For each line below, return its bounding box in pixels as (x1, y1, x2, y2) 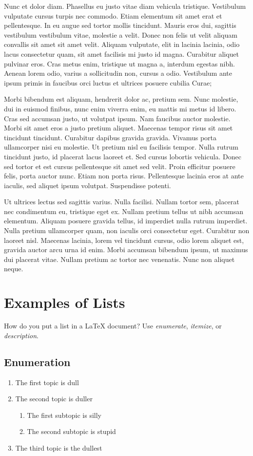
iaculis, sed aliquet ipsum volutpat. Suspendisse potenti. (4, 180, 171, 190)
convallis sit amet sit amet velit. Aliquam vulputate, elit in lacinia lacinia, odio (4, 39, 240, 49)
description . (4, 330, 39, 340)
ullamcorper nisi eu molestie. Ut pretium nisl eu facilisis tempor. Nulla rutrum (4, 142, 238, 152)
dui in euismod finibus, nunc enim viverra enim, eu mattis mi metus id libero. (4, 103, 236, 113)
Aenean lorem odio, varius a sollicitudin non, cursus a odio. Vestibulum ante (4, 68, 232, 78)
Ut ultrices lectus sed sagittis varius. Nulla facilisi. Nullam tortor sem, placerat (4, 196, 239, 207)
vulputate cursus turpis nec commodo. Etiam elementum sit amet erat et (4, 10, 222, 21)
